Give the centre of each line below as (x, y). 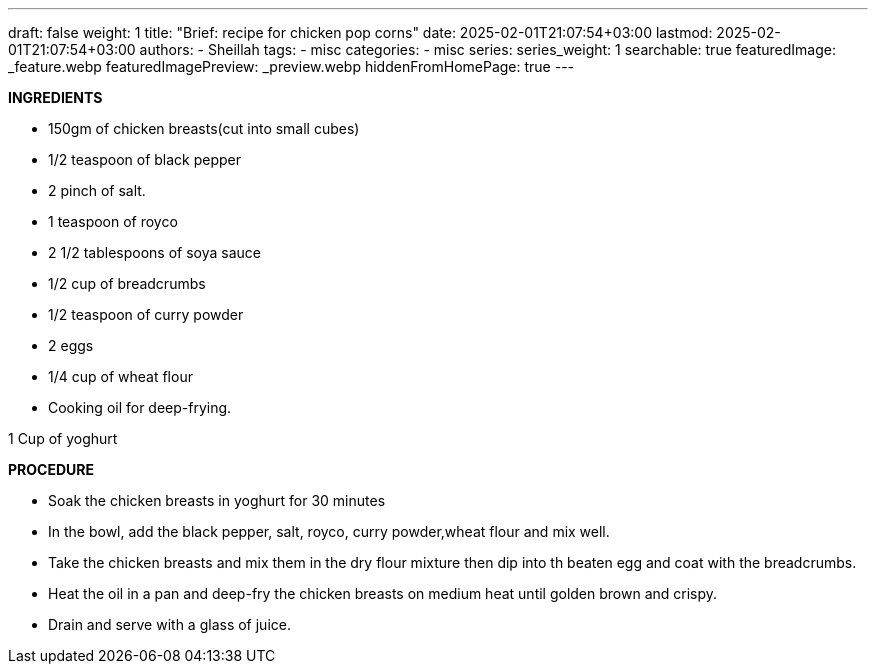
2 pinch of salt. (97, 190)
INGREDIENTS (55, 97)
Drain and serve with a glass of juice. (169, 624)
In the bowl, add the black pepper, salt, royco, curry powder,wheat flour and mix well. (329, 531)
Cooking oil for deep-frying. (140, 407)
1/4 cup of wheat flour (120, 376)
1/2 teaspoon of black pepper (145, 159)
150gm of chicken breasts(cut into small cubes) (204, 128)
